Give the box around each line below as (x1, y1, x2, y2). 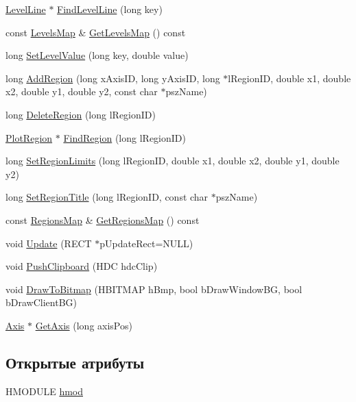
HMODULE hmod (5, 384, 83, 398)
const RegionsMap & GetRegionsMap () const (5, 212, 200, 227)
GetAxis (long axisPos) (35, 318, 132, 332)
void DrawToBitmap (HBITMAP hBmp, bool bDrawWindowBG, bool (5, 281, 302, 296)
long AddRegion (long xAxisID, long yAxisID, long (5, 71, 220, 85)
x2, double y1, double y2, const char (5, 84, 158, 99)
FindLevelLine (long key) (57, 2, 163, 16)
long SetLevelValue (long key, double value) (5, 48, 189, 62)
